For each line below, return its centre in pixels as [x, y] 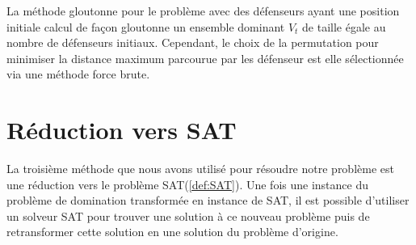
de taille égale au [344, 26]
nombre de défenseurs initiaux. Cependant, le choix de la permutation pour [193, 42]
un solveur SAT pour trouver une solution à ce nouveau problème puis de [188, 215]
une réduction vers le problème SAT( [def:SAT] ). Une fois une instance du [187, 184]
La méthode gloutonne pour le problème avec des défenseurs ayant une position [203, 11]
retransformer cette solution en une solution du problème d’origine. [172, 232]
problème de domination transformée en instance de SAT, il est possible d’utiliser [208, 200]
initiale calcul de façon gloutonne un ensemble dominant [146, 26]
